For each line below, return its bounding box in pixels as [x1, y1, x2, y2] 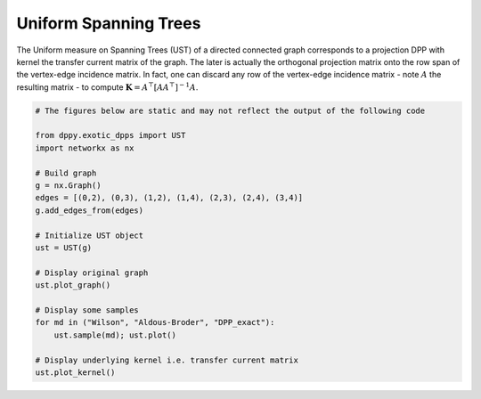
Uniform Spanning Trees [16, 13, 201, 33]
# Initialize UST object [35, 230, 144, 240]
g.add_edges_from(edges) [35, 205, 144, 216]
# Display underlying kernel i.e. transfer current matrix [35, 354, 298, 365]
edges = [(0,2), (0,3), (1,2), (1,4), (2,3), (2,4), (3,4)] [35, 192, 304, 203]
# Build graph [35, 167, 97, 178]
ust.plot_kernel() [35, 367, 116, 378]
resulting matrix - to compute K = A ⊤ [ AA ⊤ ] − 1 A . [16, 81, 199, 93]
